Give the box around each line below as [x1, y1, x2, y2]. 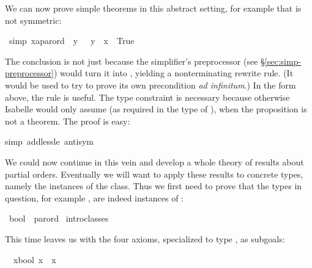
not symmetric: [5, 13, 62, 26]
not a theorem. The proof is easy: [5, 114, 130, 127]
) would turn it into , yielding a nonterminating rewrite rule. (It [54, 67, 294, 79]
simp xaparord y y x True [9, 34, 135, 47]
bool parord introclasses [9, 212, 109, 225]
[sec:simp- [264, 54, 302, 67]
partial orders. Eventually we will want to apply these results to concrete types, [5, 167, 303, 180]
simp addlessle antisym [5, 135, 94, 148]
